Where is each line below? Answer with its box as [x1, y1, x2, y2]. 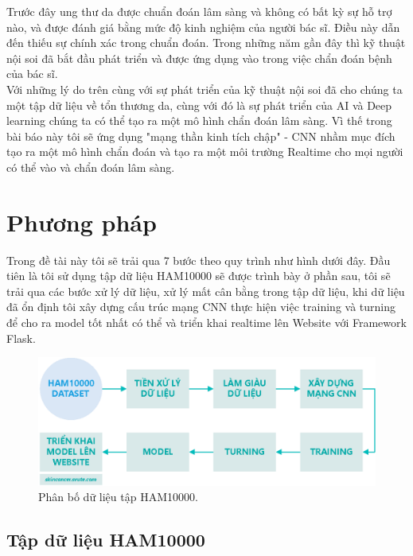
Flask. [6, 329, 36, 346]
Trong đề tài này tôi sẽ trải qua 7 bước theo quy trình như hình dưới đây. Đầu [6, 251, 391, 268]
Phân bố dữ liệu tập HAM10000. [38, 488, 198, 505]
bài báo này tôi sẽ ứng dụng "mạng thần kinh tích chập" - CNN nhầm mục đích [6, 127, 395, 144]
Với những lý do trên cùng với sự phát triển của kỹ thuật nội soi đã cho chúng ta [6, 80, 403, 97]
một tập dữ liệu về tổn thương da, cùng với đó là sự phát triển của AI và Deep [6, 96, 392, 113]
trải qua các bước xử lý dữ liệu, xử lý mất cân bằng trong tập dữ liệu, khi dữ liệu [6, 282, 405, 299]
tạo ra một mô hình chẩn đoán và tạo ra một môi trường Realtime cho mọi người [6, 143, 403, 160]
